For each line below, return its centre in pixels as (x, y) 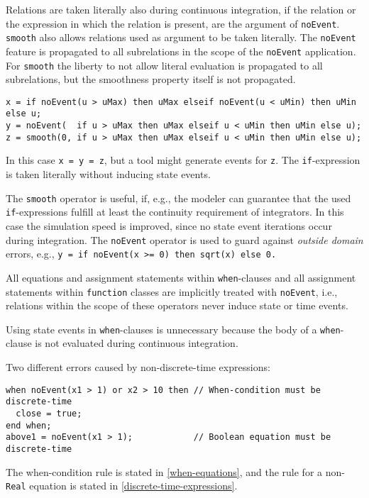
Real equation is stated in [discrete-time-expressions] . (122, 486)
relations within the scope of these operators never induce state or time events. (177, 305)
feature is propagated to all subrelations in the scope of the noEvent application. (181, 51)
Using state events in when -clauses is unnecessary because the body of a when (173, 329)
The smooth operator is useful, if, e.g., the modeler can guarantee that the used (178, 198)
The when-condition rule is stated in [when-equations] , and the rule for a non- (175, 471)
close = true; (49, 413)
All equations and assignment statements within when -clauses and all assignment (181, 277)
